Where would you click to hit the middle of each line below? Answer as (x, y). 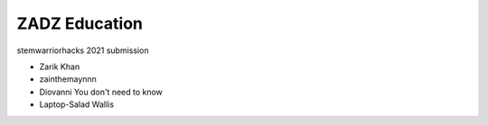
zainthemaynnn (68, 79)
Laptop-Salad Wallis (77, 104)
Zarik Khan (60, 67)
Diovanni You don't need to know (101, 92)
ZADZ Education (80, 23)
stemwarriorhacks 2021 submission (83, 50)
